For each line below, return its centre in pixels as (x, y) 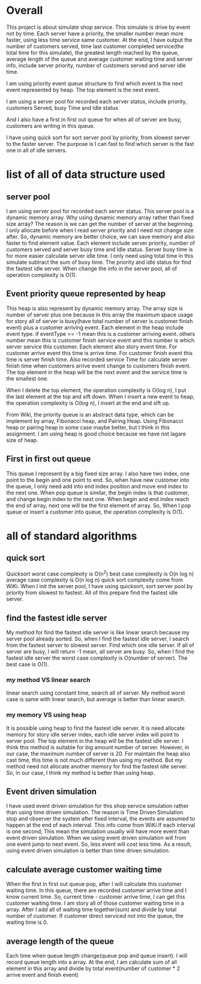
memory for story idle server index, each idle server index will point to (93, 734)
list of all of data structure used (86, 175)
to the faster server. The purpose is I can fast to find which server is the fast (100, 144)
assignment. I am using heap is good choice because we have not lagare (96, 434)
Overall (25, 11)
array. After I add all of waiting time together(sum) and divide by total (91, 910)
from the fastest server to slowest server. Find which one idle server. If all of (100, 645)
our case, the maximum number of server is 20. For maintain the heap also (98, 753)
